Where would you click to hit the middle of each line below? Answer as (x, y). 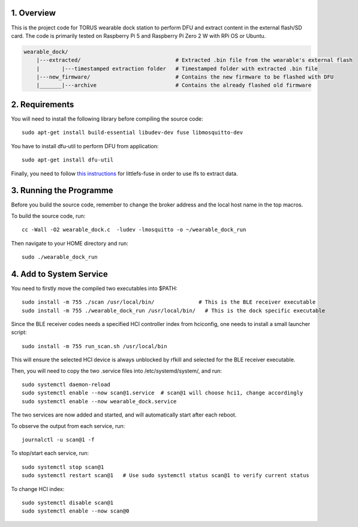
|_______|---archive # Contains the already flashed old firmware (174, 85)
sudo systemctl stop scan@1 (63, 467)
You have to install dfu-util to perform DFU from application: (85, 146)
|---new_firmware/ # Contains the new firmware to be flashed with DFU (185, 77)
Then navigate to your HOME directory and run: (70, 243)
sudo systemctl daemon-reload (66, 385)
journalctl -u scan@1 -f (58, 439)
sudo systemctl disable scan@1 (68, 502)
